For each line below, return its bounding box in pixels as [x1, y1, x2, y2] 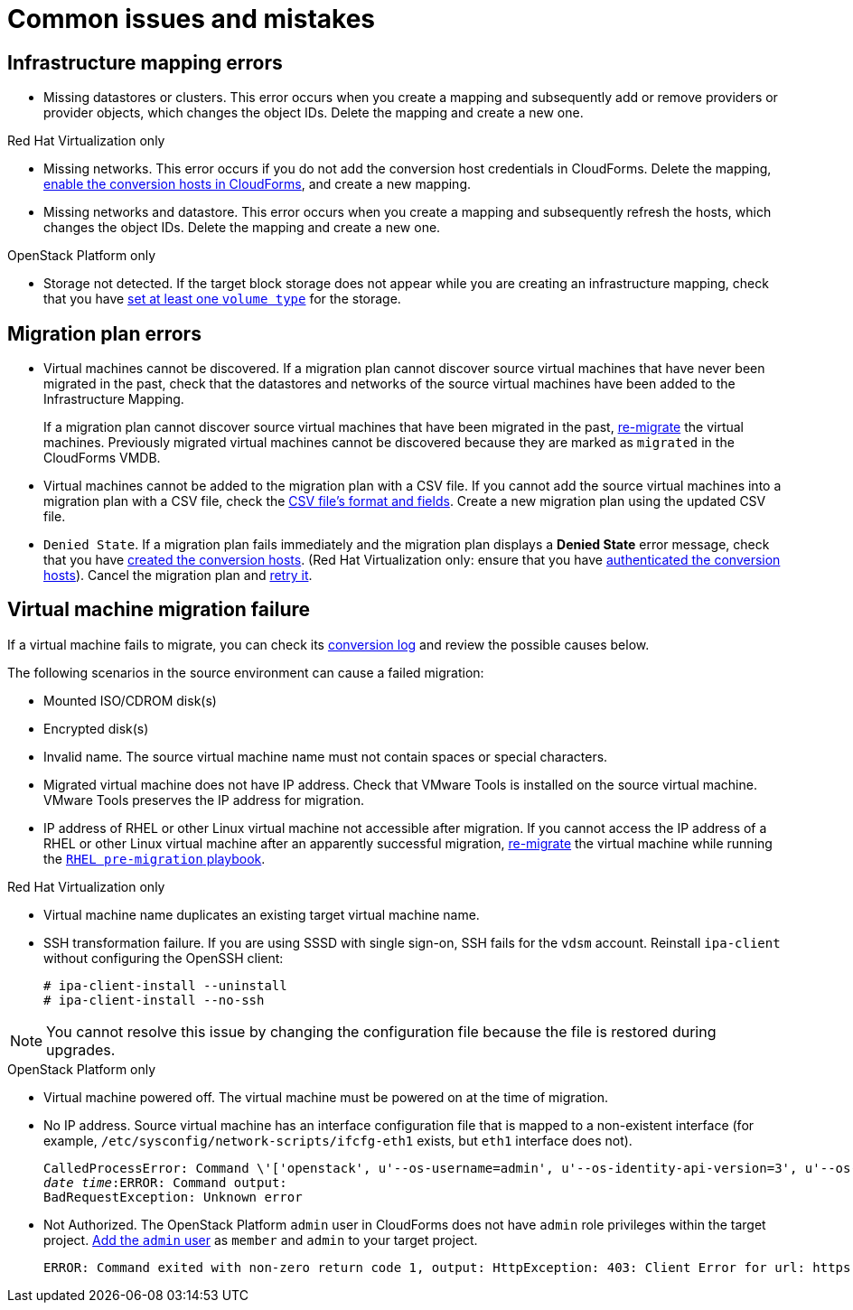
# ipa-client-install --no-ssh [43, 992, 265, 1007]
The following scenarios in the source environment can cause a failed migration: [7, 664, 484, 680]
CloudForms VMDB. [43, 450, 161, 466]
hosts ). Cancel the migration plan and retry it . [43, 567, 313, 584]
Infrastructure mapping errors [7, 51, 283, 74]
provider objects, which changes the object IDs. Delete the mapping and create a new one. [43, 105, 584, 121]
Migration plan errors [7, 322, 202, 345]
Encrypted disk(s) [43, 720, 149, 736]
